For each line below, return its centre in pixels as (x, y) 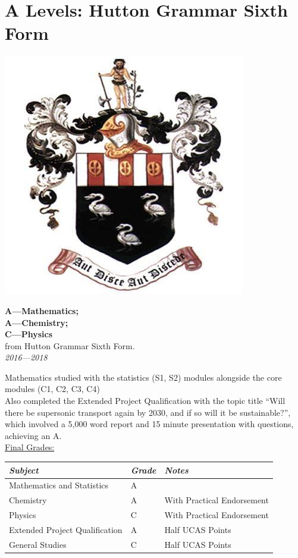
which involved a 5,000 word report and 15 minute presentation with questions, (149, 424)
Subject (24, 470)
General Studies (38, 544)
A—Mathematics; (42, 310)
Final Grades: (30, 447)
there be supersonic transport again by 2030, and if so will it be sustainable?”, (148, 412)
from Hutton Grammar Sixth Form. (70, 345)
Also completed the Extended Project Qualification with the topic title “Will (145, 401)
